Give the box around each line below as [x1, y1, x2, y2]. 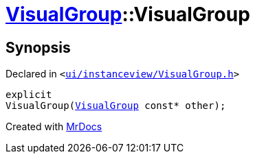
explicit [5, 89, 52, 101]
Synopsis [5, 38, 71, 56]
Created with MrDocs [5, 121, 102, 133]
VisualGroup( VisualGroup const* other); [5, 100, 226, 112]
